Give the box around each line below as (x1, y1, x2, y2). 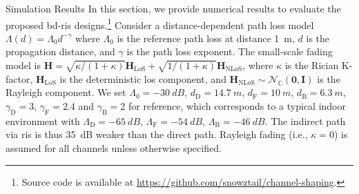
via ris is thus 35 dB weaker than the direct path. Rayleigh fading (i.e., (6, 127, 308, 142)
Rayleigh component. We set (6, 85, 126, 99)
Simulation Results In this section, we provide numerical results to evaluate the (6, 1, 341, 15)
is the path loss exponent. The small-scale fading (126, 44, 333, 59)
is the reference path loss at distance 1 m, (117, 30, 295, 45)
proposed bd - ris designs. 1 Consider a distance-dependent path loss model (6, 15, 314, 32)
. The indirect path (264, 113, 346, 128)
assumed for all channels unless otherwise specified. (6, 140, 222, 155)
